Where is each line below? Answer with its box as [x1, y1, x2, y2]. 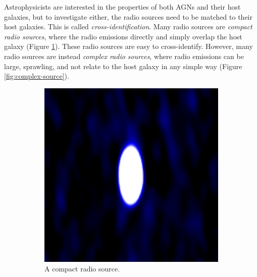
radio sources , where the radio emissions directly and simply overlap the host [4, 31, 242, 41]
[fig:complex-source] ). [4, 71, 69, 81]
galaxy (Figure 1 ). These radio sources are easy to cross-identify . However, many [4, 41, 253, 51]
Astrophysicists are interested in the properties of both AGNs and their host [4, 2, 241, 12]
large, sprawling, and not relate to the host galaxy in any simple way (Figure [4, 61, 242, 71]
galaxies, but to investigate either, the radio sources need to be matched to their [4, 11, 252, 22]
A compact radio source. [44, 263, 120, 274]
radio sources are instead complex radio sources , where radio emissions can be [4, 50, 244, 61]
